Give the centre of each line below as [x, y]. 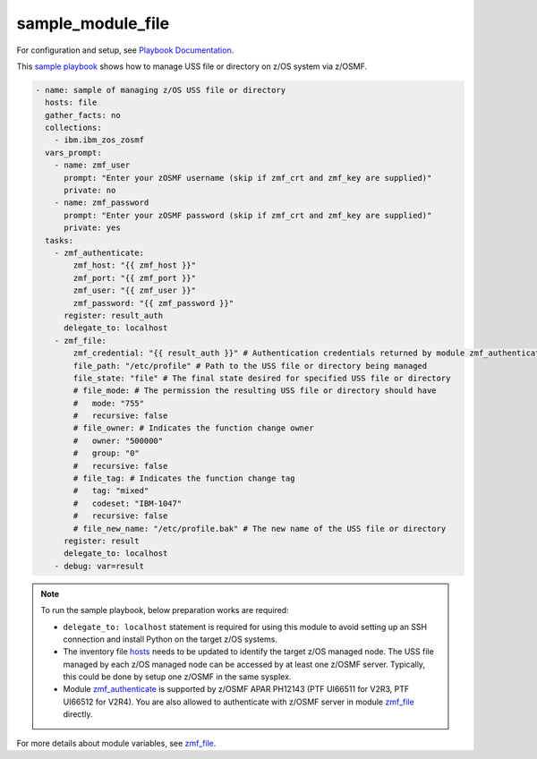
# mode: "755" [109, 403]
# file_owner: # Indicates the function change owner [193, 428]
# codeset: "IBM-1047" [128, 503]
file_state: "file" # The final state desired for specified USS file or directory [262, 378]
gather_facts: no [83, 115]
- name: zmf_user [92, 165]
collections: [73, 128]
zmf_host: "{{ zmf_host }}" [135, 265]
